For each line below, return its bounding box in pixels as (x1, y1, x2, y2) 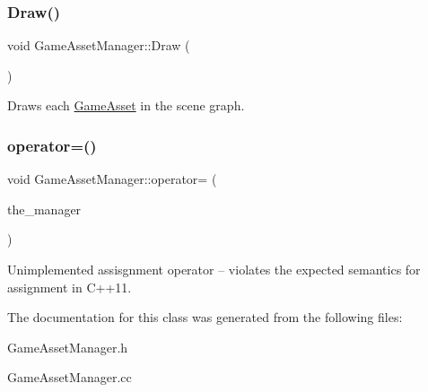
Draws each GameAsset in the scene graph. (7, 96, 245, 115)
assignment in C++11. (7, 277, 132, 296)
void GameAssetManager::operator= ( (7, 170, 217, 188)
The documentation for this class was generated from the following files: (7, 308, 403, 327)
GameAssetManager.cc (7, 368, 132, 387)
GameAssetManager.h (7, 337, 128, 356)
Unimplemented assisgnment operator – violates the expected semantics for (7, 260, 421, 278)
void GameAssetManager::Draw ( (7, 36, 190, 55)
